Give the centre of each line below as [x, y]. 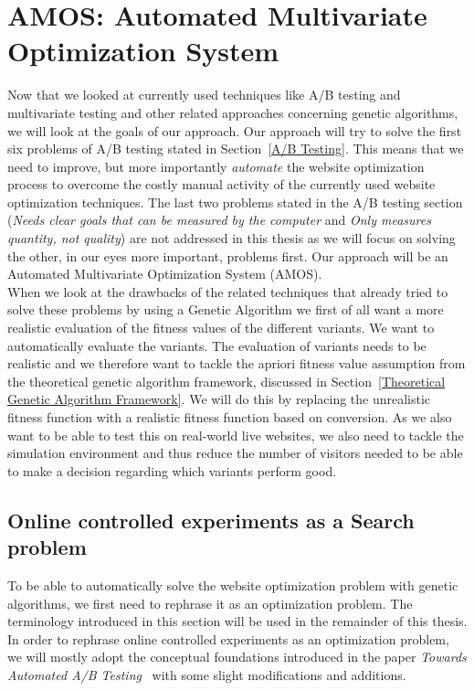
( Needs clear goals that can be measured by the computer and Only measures [219, 220]
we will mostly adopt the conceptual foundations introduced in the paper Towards [237, 657]
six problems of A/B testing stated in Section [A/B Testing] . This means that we [236, 149]
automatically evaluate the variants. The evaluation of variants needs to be [217, 345]
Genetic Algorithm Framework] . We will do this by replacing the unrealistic [219, 399]
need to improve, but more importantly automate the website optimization [216, 166]
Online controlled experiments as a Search [211, 520]
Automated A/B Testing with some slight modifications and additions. [207, 674]
